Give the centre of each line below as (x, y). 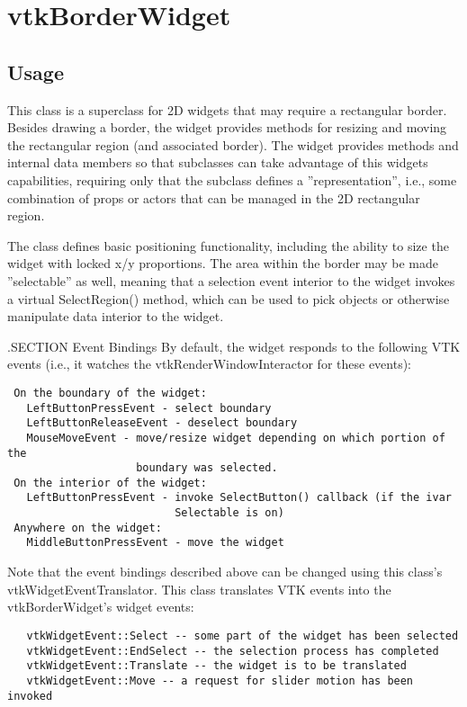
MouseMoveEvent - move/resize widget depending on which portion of (236, 438)
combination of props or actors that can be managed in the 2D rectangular (214, 197)
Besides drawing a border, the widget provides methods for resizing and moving (227, 127)
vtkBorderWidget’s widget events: (101, 607)
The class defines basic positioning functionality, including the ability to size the (228, 245)
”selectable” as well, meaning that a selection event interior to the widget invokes (231, 280)
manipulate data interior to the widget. (116, 316)
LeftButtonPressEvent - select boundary (149, 408)
